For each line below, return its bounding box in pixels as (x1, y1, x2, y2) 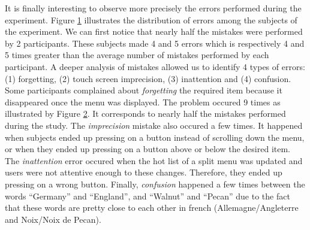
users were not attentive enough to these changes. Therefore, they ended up (5, 166, 282, 178)
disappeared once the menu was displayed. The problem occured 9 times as (5, 95, 281, 108)
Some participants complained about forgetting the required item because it (5, 84, 282, 96)
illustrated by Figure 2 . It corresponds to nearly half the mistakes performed (5, 107, 286, 120)
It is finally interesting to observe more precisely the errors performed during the (5, 2, 302, 14)
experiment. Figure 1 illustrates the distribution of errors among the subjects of (5, 13, 297, 26)
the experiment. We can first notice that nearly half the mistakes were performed (5, 25, 303, 38)
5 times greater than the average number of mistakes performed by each (5, 49, 269, 61)
